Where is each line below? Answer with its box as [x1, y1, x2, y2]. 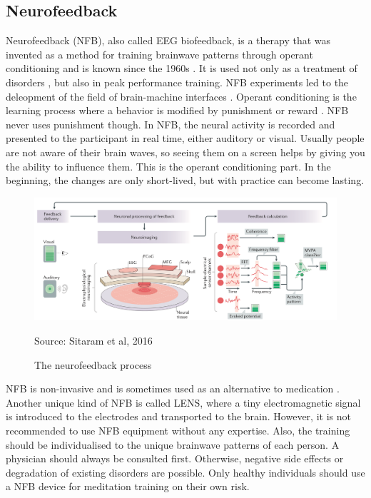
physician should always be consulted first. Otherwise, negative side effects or [6, 451, 344, 466]
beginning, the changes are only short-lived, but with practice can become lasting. [6, 173, 365, 188]
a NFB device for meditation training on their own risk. [6, 479, 250, 494]
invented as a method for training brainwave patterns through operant [6, 46, 313, 61]
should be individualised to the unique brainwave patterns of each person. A [6, 437, 340, 452]
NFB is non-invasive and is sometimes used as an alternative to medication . [6, 381, 340, 396]
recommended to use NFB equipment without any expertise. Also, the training [6, 422, 350, 437]
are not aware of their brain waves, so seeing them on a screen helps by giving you [6, 144, 365, 159]
